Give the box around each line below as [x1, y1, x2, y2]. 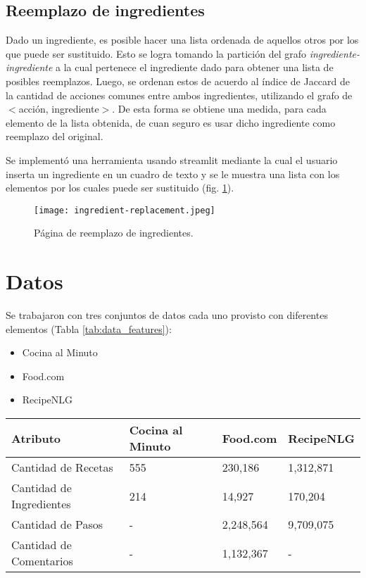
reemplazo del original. [6, 129, 103, 144]
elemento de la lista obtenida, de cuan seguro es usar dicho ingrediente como [6, 115, 336, 130]
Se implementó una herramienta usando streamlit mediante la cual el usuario [6, 152, 338, 167]
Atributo [11, 429, 61, 446]
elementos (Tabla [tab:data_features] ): [6, 321, 172, 336]
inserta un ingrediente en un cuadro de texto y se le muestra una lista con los [6, 166, 340, 181]
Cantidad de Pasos [11, 516, 103, 533]
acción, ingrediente [18, 101, 99, 116]
